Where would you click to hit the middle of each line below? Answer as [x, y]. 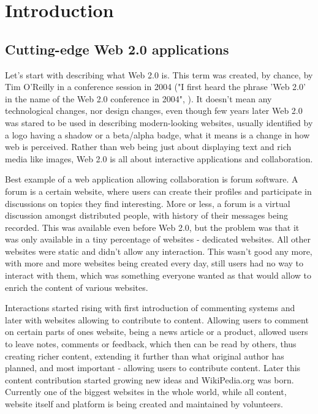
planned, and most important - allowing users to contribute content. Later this [153, 368]
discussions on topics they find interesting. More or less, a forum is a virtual [148, 203]
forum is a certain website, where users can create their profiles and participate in [158, 191]
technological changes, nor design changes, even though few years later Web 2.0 [154, 111]
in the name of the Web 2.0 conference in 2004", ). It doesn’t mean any [138, 98]
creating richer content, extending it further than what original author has [145, 356]
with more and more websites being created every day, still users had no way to [154, 263]
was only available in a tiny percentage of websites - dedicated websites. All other [158, 239]
